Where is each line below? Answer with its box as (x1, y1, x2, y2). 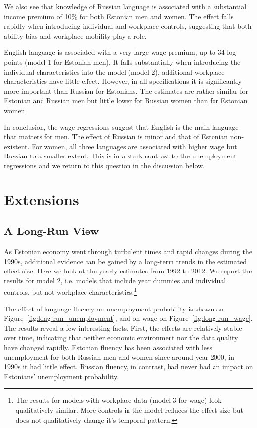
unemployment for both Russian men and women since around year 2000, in (4, 351, 235, 362)
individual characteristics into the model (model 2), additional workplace (4, 66, 225, 77)
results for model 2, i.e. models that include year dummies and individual (4, 275, 226, 285)
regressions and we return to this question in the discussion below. (4, 160, 205, 170)
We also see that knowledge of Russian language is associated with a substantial (4, 1, 247, 11)
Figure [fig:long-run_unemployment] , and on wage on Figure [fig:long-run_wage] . (4, 313, 253, 323)
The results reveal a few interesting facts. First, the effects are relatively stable (4, 322, 242, 333)
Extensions (4, 189, 79, 209)
